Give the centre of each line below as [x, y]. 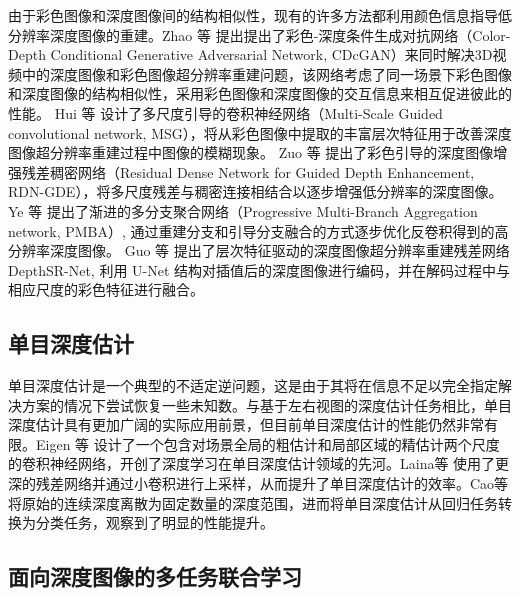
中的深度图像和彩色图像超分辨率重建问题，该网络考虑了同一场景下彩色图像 [266, 73]
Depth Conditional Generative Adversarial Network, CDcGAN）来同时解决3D [250, 54]
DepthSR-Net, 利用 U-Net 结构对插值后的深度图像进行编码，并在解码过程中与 [259, 269]
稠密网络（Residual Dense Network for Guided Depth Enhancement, [262, 171]
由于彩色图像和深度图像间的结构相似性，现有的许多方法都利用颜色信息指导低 [260, 15]
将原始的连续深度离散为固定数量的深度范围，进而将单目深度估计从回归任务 [253, 502]
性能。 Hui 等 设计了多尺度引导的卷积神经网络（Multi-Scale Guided [225, 112]
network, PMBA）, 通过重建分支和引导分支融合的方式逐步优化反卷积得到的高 [258, 230]
